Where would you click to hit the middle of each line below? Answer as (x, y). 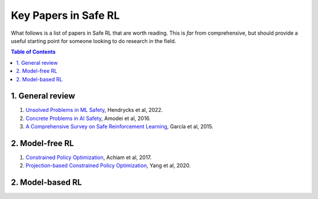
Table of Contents (33, 52)
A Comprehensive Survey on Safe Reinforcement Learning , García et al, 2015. (120, 127)
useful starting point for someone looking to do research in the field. (94, 41)
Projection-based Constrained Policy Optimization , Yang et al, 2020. (108, 165)
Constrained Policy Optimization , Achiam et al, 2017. (89, 157)
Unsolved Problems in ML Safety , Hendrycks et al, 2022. (94, 110)
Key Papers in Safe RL (65, 15)
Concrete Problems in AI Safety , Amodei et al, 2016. (88, 118)
